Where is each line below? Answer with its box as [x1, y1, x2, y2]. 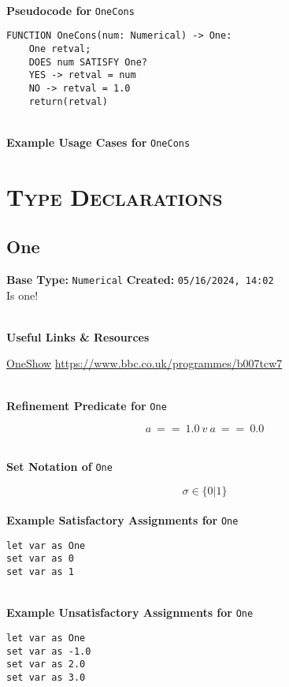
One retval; [28, 43, 91, 54]
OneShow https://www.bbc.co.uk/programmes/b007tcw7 [6, 355, 283, 372]
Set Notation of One [6, 457, 113, 474]
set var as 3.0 [6, 671, 86, 683]
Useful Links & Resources [6, 328, 150, 345]
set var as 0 [6, 553, 74, 565]
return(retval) [28, 95, 108, 107]
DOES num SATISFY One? [28, 56, 147, 68]
